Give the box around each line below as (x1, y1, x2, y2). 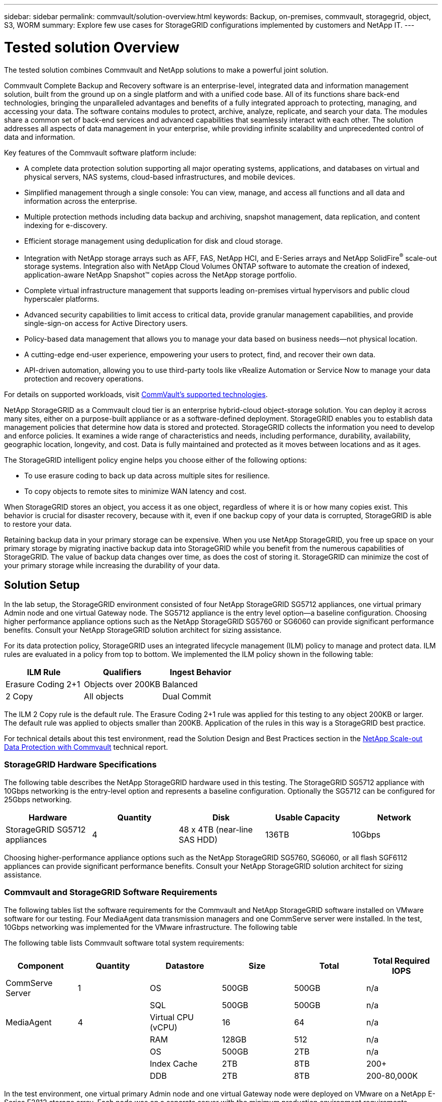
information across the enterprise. (24, 196, 137, 205)
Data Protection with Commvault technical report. (4, 743, 168, 751)
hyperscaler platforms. (24, 295, 99, 304)
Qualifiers (102, 667, 142, 677)
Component (17, 960, 64, 971)
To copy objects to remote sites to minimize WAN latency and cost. (24, 487, 247, 496)
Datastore (165, 960, 204, 971)
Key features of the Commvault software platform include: (4, 148, 197, 157)
